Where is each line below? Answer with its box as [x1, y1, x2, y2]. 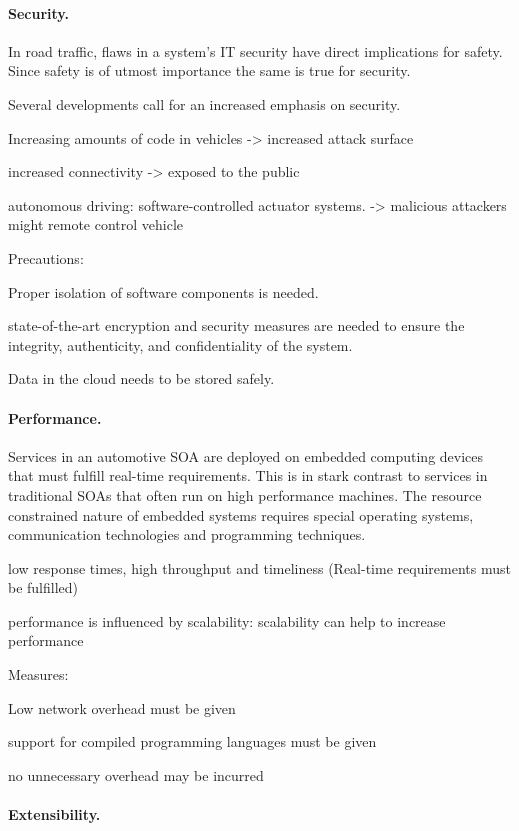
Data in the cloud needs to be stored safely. [8, 368, 275, 389]
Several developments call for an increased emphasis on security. [8, 93, 401, 114]
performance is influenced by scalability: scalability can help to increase [8, 610, 446, 631]
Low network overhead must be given [8, 697, 236, 718]
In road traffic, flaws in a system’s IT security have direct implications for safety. [8, 40, 503, 61]
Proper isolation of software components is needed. [8, 281, 319, 302]
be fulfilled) [8, 577, 79, 598]
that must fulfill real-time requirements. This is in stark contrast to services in [8, 465, 488, 486]
